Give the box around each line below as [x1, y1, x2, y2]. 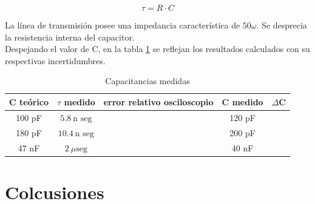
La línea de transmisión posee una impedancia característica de [5, 19, 240, 31]
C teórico [9, 95, 49, 108]
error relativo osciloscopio [103, 95, 214, 108]
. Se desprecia [256, 19, 307, 31]
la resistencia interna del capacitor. [5, 30, 135, 43]
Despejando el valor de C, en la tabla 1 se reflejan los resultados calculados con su [5, 42, 310, 55]
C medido [222, 95, 263, 108]
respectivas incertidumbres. [5, 54, 106, 67]
